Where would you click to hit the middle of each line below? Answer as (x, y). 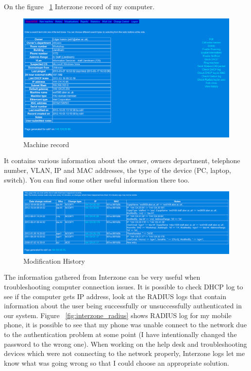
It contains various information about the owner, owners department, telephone (122, 160)
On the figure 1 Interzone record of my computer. (79, 6)
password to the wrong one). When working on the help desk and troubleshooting (125, 344)
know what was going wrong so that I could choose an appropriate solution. (117, 363)
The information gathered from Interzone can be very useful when (102, 277)
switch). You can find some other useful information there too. (97, 179)
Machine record (46, 144)
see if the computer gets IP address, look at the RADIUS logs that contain (115, 296)
